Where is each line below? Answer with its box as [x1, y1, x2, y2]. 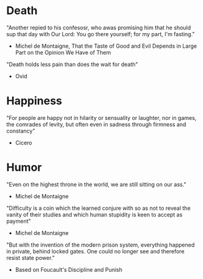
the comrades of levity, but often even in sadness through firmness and [6, 121, 186, 128]
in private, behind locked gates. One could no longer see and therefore [6, 247, 185, 255]
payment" [6, 217, 32, 225]
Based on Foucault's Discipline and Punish [15, 266, 123, 273]
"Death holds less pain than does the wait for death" [6, 61, 139, 68]
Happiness [6, 94, 62, 108]
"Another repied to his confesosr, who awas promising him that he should [6, 24, 191, 31]
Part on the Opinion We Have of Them [15, 48, 111, 56]
